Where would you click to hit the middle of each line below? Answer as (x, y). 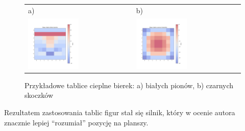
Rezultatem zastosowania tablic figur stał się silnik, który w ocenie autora (120, 112)
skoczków (39, 95)
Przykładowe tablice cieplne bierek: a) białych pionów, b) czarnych (129, 85)
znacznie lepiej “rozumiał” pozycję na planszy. (76, 122)
